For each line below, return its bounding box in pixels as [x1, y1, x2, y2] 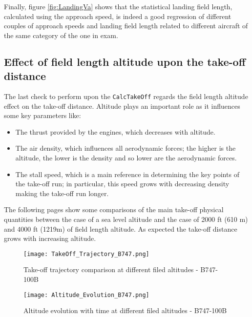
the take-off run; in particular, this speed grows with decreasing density [15, 178, 230, 189]
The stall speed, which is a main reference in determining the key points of [15, 169, 239, 179]
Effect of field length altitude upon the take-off [4, 54, 246, 69]
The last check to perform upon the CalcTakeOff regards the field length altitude [4, 91, 248, 101]
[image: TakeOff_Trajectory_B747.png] [23, 250, 149, 258]
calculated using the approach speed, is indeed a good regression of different [4, 11, 231, 21]
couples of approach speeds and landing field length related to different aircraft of [4, 20, 248, 31]
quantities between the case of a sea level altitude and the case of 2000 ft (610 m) [4, 214, 248, 224]
